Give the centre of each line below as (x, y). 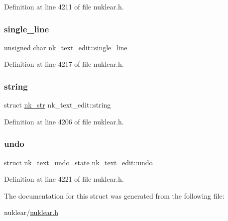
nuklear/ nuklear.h (31, 212)
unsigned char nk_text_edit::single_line (66, 47)
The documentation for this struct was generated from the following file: (114, 195)
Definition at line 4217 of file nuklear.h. (64, 64)
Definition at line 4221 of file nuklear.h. (64, 179)
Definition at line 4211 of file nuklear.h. (64, 6)
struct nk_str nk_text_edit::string (57, 105)
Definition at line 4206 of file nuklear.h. (64, 121)
